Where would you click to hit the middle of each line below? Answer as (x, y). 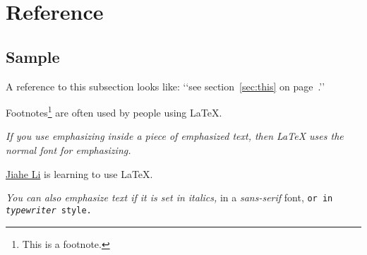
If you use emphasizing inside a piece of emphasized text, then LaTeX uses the (175, 136)
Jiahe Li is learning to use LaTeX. (79, 173)
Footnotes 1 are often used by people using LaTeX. (114, 111)
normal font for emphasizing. (68, 150)
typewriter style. (49, 210)
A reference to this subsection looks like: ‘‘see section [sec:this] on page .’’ (166, 86)
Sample (33, 56)
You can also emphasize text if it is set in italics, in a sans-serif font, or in (169, 197)
